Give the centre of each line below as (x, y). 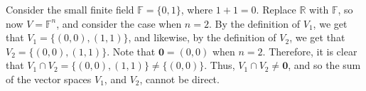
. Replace (276, 9)
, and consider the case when (119, 23)
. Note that (131, 51)
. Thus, (220, 65)
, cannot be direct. (179, 79)
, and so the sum (324, 65)
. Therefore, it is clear (310, 51)
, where (197, 9)
